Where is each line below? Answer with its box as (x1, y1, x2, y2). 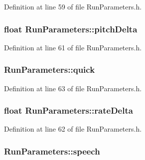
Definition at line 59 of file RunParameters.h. (4, 1, 142, 11)
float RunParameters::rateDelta (4, 104, 133, 117)
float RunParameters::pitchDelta (4, 22, 138, 35)
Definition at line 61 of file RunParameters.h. (4, 42, 142, 52)
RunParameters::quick (4, 63, 95, 76)
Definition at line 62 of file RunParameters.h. (4, 124, 142, 134)
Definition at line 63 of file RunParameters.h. (4, 83, 142, 93)
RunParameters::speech (4, 145, 100, 157)
